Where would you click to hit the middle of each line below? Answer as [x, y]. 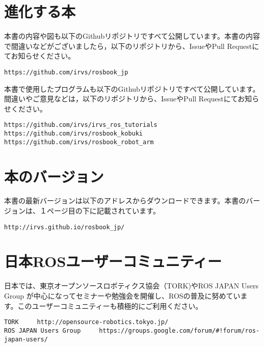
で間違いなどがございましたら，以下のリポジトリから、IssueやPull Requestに [132, 46]
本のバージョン [54, 176]
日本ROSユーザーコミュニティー [113, 261]
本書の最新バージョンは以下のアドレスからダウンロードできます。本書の [125, 201]
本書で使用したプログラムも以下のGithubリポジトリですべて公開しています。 [132, 88]
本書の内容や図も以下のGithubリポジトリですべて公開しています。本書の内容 [132, 36]
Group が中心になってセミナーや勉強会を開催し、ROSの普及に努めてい [122, 296]
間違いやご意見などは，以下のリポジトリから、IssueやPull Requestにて [121, 99]
